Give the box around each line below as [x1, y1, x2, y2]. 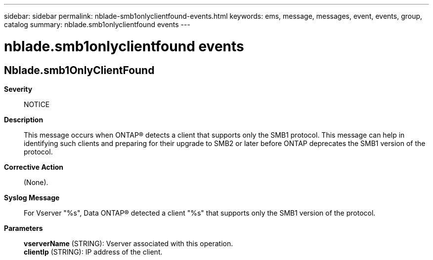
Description [4, 115, 43, 124]
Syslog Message [4, 193, 60, 202]
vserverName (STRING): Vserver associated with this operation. [24, 239, 233, 248]
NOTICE [24, 100, 50, 109]
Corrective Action [4, 162, 63, 171]
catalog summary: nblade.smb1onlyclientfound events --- [4, 20, 190, 29]
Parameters [4, 223, 43, 232]
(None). [24, 178, 48, 186]
